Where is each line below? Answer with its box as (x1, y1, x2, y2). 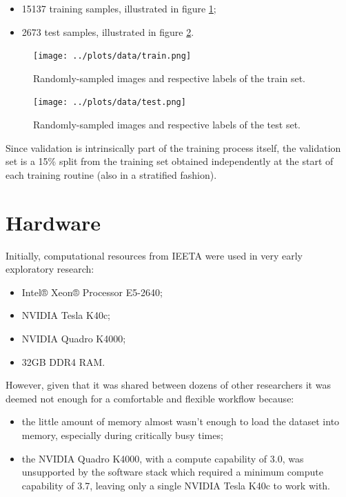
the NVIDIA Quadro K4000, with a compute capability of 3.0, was (21, 451, 304, 465)
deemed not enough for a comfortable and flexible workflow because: (6, 391, 294, 405)
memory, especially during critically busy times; (21, 427, 223, 442)
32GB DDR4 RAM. (21, 354, 105, 369)
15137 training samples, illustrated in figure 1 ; (21, 1, 216, 15)
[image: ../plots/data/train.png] (33, 51, 192, 61)
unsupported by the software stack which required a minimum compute (21, 465, 323, 479)
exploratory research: (6, 262, 94, 276)
